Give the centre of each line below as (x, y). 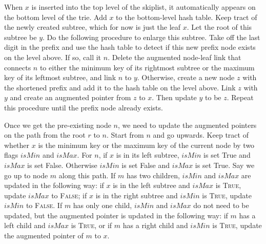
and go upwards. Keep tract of (201, 135)
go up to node (26, 175)
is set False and (146, 165)
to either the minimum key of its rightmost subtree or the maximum (147, 67)
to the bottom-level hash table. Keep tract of (187, 17)
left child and (25, 225)
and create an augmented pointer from (70, 97)
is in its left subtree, (148, 155)
